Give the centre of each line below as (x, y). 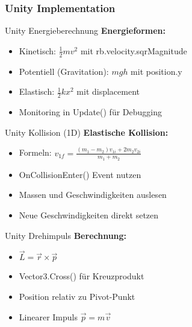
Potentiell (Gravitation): (64, 71)
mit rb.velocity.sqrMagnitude (134, 50)
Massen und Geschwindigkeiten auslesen (93, 195)
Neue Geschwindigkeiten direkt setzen (89, 214)
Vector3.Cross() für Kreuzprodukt (82, 276)
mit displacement (108, 91)
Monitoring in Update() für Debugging (90, 112)
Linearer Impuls (48, 316)
